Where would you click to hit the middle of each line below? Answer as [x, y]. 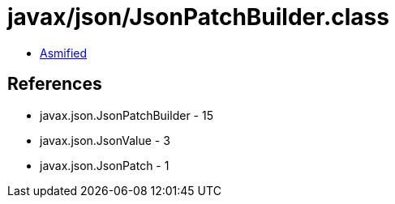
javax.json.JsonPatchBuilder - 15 [127, 115]
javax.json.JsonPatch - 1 [105, 165]
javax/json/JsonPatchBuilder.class [198, 17]
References [55, 84]
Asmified [64, 53]
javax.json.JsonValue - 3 [105, 140]
